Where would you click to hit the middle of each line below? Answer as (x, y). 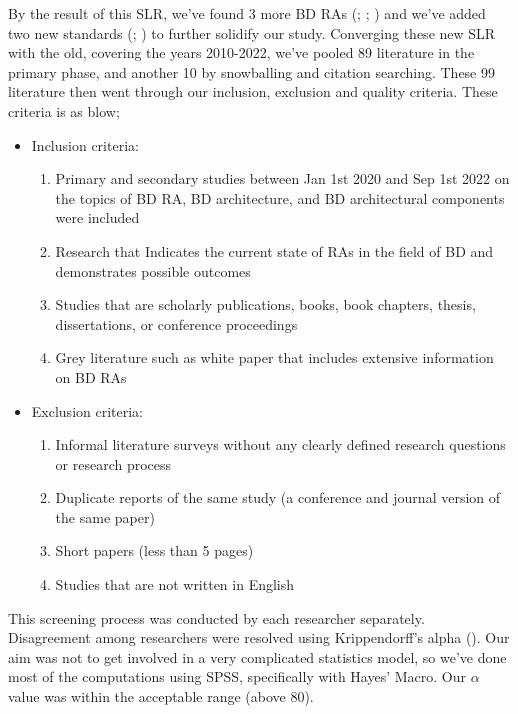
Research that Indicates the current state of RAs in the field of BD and (274, 250)
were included (97, 217)
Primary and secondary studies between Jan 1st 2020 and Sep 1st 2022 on (282, 178)
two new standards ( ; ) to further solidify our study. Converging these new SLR (252, 32)
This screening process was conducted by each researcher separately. (216, 617)
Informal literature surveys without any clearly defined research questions (280, 444)
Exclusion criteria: (87, 410)
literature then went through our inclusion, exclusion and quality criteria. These (253, 91)
